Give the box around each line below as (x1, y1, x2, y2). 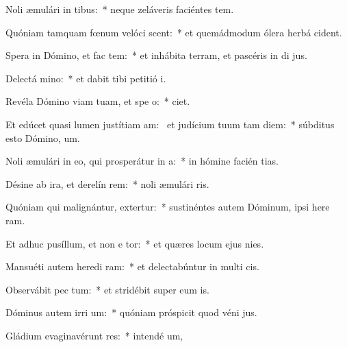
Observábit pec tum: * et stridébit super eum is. (5, 282, 209, 296)
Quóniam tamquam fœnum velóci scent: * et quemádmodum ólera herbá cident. (5, 25, 342, 39)
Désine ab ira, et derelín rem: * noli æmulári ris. (5, 176, 209, 191)
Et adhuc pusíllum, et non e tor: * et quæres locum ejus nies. (5, 236, 264, 250)
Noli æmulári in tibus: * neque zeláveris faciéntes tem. (5, 2, 234, 16)
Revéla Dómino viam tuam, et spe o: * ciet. (5, 94, 190, 108)
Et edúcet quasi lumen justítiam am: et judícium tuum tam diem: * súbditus (5, 117, 335, 131)
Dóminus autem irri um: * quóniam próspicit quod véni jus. (5, 305, 257, 320)
